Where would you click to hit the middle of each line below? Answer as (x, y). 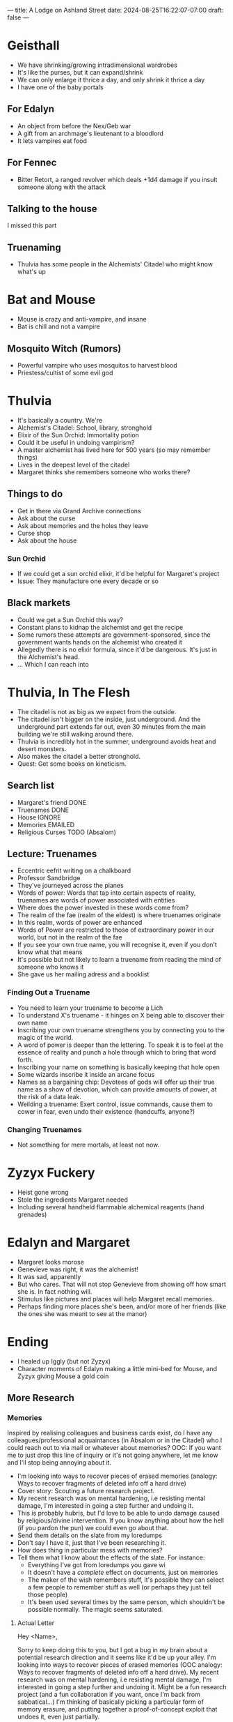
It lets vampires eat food (52, 141)
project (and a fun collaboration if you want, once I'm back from (109, 1695)
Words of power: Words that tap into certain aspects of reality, (106, 893)
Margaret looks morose (51, 1262)
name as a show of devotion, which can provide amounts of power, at (117, 1089)
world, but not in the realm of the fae (70, 937)
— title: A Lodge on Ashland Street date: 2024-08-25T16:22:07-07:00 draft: (115, 10)
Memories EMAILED (46, 824)
